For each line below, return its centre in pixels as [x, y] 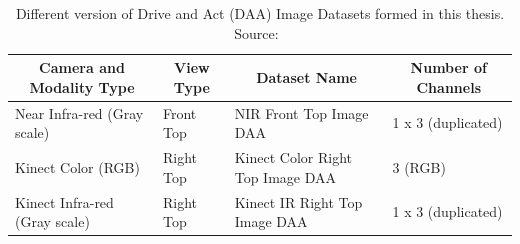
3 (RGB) [419, 166]
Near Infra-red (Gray [79, 112]
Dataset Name [306, 76]
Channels [448, 86]
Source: [256, 32]
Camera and [82, 67]
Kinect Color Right [293, 157]
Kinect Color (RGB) [77, 166]
